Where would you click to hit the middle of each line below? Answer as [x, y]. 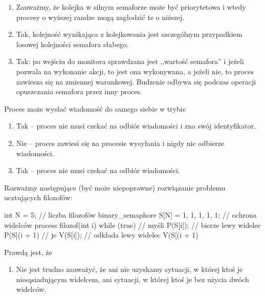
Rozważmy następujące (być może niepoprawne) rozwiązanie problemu [115, 187]
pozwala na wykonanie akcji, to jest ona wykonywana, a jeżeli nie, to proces [135, 71]
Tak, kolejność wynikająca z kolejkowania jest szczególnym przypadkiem [129, 34]
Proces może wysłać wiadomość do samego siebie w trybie [95, 108]
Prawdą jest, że [28, 252]
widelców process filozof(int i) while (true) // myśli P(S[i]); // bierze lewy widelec [132, 225]
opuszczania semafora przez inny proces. [79, 91]
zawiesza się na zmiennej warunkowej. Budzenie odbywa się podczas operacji [136, 81]
